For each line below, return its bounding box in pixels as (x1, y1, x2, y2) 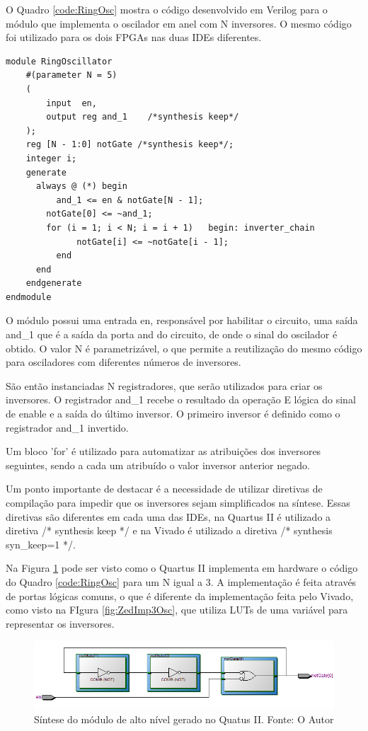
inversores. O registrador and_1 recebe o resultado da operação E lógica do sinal (6, 392, 356, 407)
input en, (46, 98, 97, 108)
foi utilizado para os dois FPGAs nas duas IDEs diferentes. (6, 30, 262, 45)
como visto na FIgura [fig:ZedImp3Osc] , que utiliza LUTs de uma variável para (6, 602, 348, 617)
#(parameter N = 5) (25, 70, 117, 81)
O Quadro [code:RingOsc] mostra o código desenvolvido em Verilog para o (6, 2, 328, 16)
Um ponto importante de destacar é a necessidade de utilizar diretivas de (6, 481, 323, 496)
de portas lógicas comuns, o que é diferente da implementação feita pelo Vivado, (6, 588, 354, 603)
